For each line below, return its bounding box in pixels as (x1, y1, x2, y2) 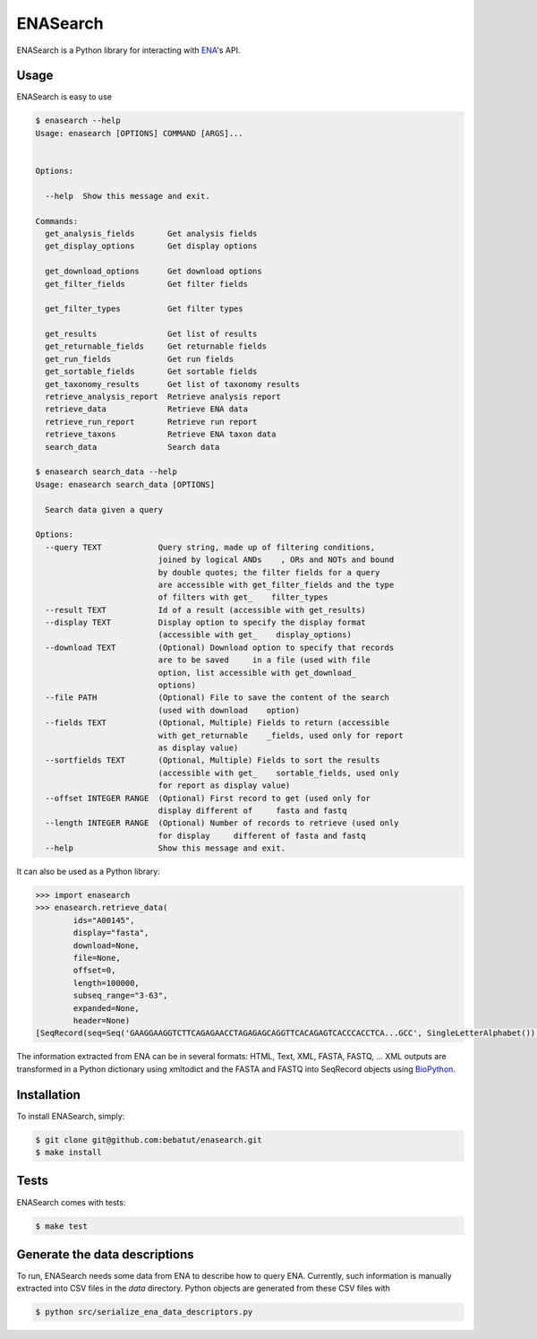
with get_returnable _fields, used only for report (158, 730, 405, 740)
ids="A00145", (72, 915, 135, 925)
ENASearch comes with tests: (16, 1196, 126, 1207)
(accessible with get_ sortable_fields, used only (158, 767, 399, 778)
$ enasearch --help (35, 116, 121, 125)
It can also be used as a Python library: (16, 866, 161, 877)
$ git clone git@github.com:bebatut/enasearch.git (35, 1135, 263, 1145)
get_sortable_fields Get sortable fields (45, 367, 258, 376)
